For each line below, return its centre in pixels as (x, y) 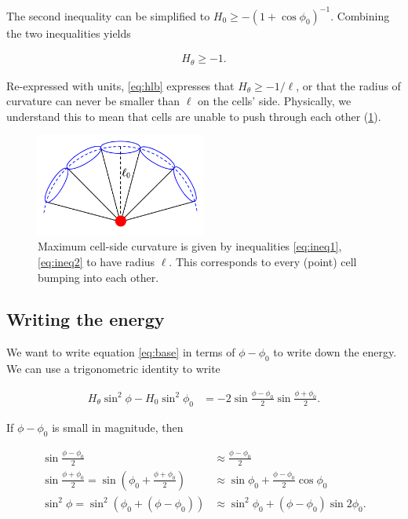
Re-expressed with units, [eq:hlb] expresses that (120, 85)
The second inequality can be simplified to (108, 15)
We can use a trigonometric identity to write (113, 369)
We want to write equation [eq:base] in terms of (121, 352)
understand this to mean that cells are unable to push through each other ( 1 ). (194, 116)
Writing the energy (86, 319)
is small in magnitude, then (118, 427)
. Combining (360, 15)
